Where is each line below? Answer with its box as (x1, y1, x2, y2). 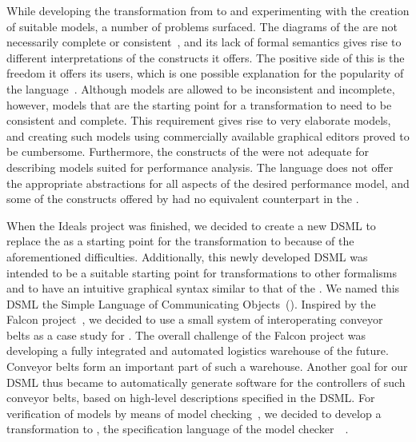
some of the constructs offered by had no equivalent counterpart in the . (6, 190, 359, 207)
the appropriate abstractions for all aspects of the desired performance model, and (6, 174, 410, 191)
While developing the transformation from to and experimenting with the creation (6, 2, 410, 18)
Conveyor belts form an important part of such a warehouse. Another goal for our (6, 358, 408, 375)
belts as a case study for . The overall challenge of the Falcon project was (6, 326, 366, 343)
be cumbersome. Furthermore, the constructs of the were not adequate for (6, 143, 369, 160)
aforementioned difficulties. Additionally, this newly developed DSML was (6, 248, 368, 265)
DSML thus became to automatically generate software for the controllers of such (6, 373, 406, 390)
